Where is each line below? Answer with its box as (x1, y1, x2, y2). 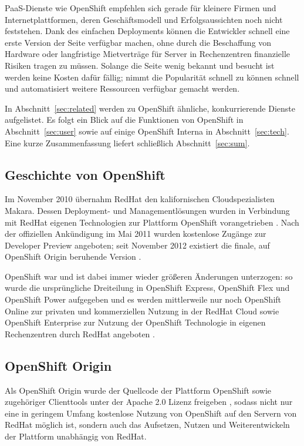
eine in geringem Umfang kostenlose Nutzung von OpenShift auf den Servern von (5, 407, 297, 419)
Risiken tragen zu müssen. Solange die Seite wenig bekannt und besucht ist (5, 59, 275, 71)
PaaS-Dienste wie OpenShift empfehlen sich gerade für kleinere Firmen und (5, 2, 276, 14)
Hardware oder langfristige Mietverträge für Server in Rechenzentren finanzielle (5, 48, 291, 60)
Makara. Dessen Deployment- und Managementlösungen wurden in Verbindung (5, 204, 290, 216)
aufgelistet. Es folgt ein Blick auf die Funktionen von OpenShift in (5, 113, 244, 126)
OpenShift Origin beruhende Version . (5, 250, 141, 263)
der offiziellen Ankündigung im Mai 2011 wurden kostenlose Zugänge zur (5, 227, 266, 240)
